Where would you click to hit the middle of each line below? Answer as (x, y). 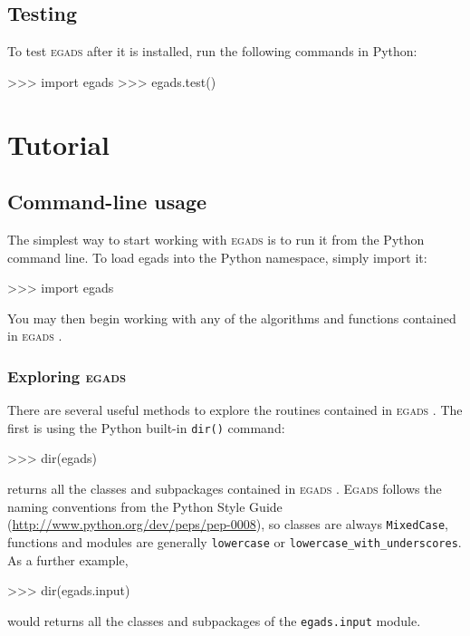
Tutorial (59, 144)
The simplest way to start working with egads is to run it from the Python (216, 239)
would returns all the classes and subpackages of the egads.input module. (214, 620)
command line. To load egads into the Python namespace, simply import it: (217, 257)
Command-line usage (107, 202)
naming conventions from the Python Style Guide (145, 506)
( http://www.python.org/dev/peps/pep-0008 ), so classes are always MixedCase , (228, 524)
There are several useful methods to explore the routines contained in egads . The (235, 410)
